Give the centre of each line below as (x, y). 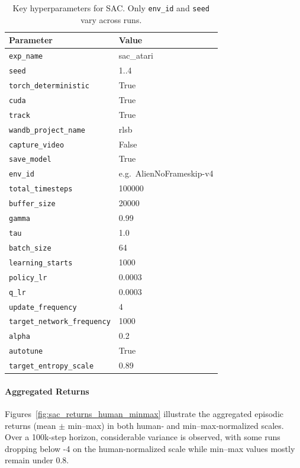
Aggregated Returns (47, 391)
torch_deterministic (49, 86)
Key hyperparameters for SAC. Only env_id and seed (111, 8)
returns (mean (30, 425)
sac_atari (136, 55)
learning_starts (41, 263)
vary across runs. (111, 19)
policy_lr (28, 278)
